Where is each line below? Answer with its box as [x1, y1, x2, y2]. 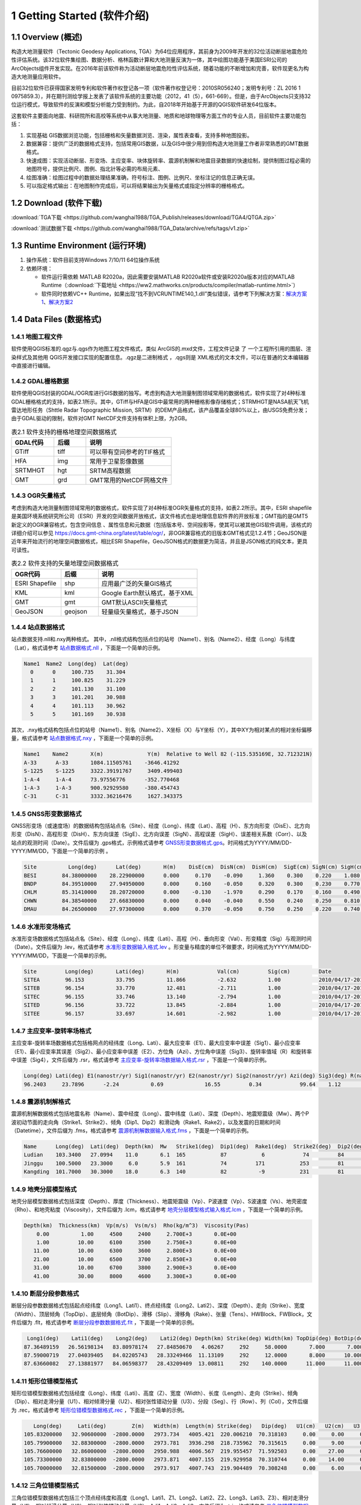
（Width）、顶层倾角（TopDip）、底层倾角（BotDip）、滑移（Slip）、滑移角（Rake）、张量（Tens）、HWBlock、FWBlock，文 [11, 1310, 312, 1318]
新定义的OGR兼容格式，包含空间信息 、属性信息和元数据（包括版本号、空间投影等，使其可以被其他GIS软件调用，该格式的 [11, 521, 312, 528]
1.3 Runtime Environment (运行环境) [11, 241, 147, 251]
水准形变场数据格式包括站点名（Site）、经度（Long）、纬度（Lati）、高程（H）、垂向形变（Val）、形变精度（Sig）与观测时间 [11, 935, 312, 942]
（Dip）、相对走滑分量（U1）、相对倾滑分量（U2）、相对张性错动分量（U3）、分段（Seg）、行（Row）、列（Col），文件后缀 [11, 1398, 309, 1405]
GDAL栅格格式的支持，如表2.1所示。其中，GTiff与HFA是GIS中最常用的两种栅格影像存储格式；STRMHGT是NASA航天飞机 [11, 398, 309, 405]
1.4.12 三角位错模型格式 [11, 1482, 79, 1490]
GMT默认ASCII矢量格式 [101, 598, 168, 606]
